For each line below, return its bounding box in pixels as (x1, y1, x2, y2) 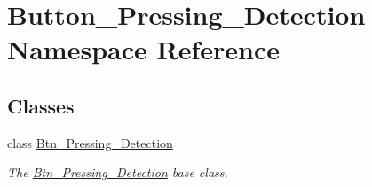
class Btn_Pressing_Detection (7, 133, 173, 152)
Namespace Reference (7, 31, 280, 67)
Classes (7, 91, 75, 119)
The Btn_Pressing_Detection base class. (7, 163, 228, 182)
